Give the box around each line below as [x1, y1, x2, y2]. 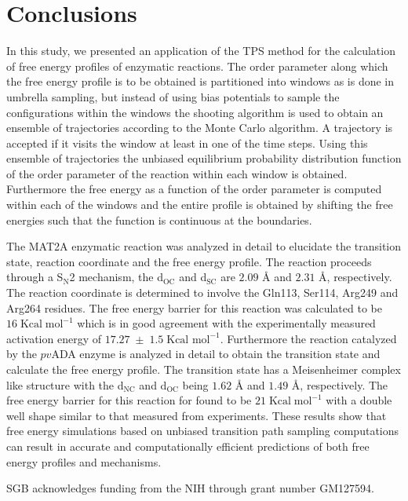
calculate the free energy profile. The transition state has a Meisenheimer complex [6, 361, 401, 377]
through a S [6, 269, 64, 285]
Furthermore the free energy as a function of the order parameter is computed [6, 181, 382, 197]
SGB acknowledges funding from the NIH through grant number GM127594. [6, 480, 374, 496]
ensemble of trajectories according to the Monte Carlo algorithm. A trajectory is [6, 119, 393, 136]
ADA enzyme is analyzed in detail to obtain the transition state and [51, 346, 381, 362]
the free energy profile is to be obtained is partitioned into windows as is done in [6, 73, 395, 90]
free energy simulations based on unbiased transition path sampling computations [6, 422, 399, 439]
